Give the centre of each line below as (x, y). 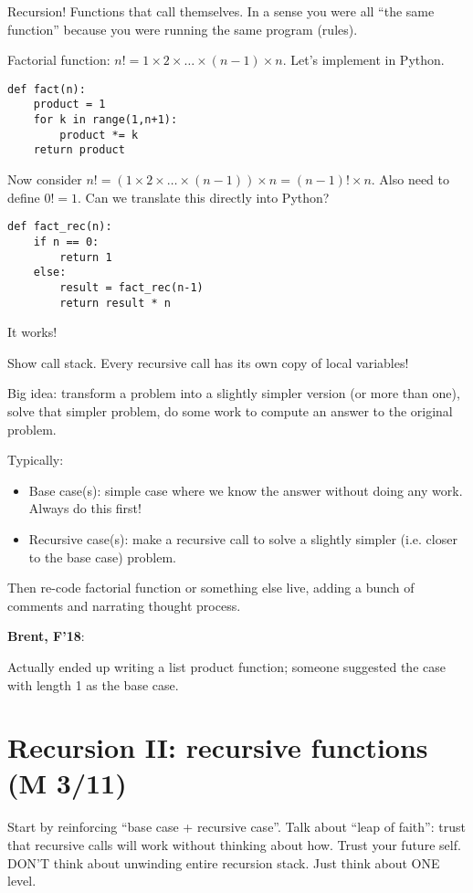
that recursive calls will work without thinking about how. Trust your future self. (234, 845)
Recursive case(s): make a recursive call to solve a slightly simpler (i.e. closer (243, 538)
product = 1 (69, 105)
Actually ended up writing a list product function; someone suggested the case (226, 666)
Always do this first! (85, 508)
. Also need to (410, 179)
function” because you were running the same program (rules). (183, 29)
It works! (32, 332)
